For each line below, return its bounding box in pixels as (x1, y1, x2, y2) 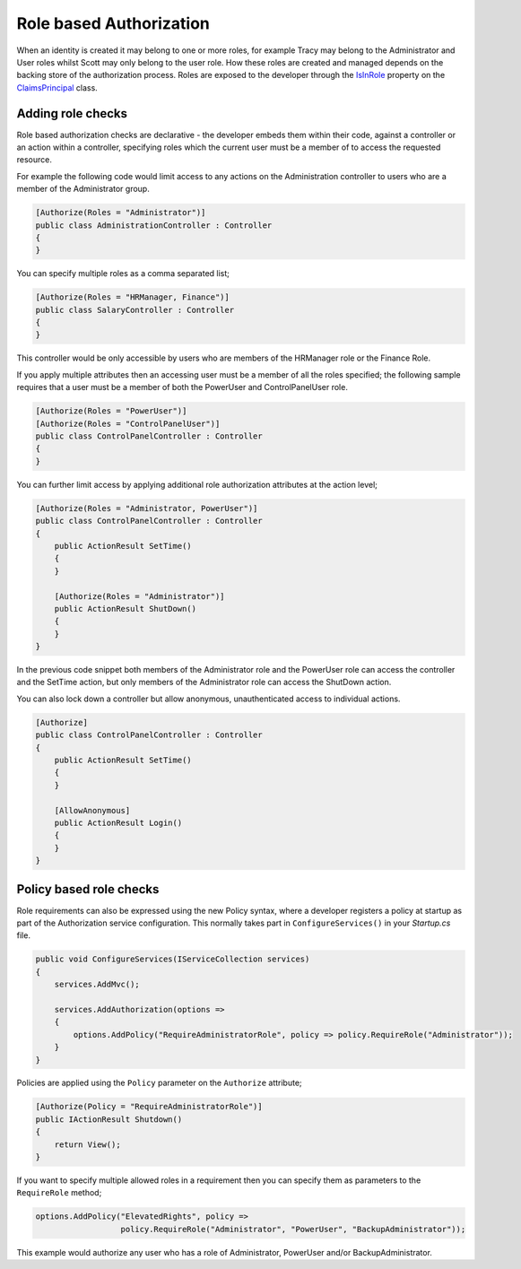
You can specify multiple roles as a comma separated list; (16, 268, 230, 279)
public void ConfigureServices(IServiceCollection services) (35, 954, 310, 964)
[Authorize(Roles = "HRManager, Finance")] (35, 292, 230, 302)
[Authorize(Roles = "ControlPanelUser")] (35, 418, 221, 429)
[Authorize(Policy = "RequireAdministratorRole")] (35, 1101, 264, 1112)
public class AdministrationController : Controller (35, 220, 273, 230)
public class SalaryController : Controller (35, 305, 235, 315)
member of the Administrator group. (16, 184, 150, 195)
